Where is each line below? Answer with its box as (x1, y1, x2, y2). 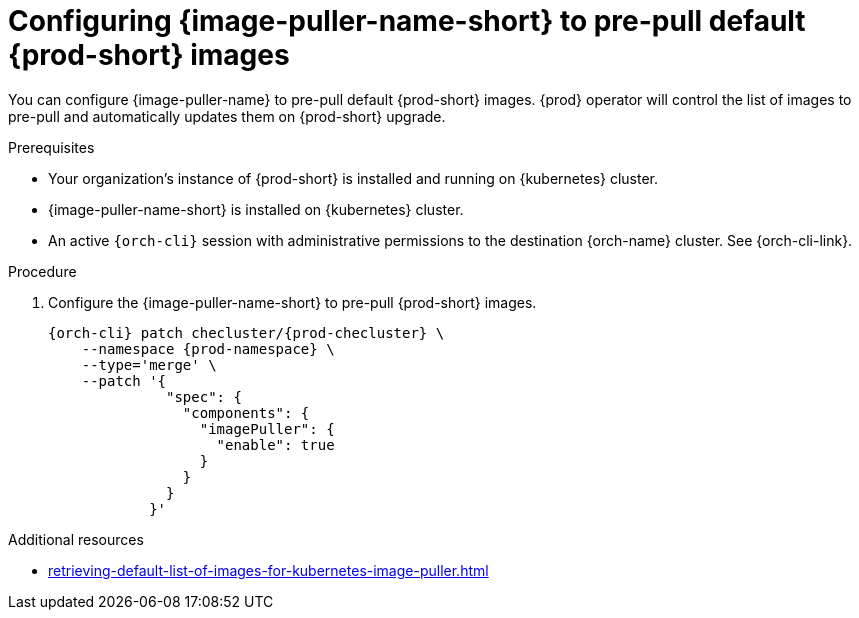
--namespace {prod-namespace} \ (81, 340, 335, 357)
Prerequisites (8, 138, 95, 156)
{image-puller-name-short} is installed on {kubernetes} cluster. (48, 200, 464, 218)
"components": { (182, 404, 310, 421)
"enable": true (216, 436, 335, 453)
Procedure (8, 262, 77, 280)
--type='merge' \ (81, 356, 217, 373)
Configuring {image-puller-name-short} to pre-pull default (8, 4, 806, 38)
